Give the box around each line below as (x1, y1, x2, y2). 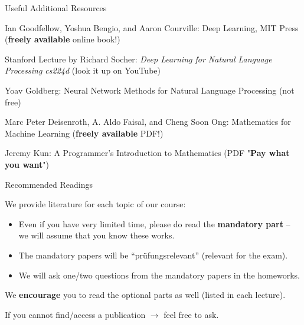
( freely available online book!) (5, 33, 120, 45)
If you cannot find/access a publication (5, 308, 146, 320)
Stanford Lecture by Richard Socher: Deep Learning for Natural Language (5, 52, 272, 65)
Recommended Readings (5, 178, 93, 190)
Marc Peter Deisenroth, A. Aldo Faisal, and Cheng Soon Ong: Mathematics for (5, 115, 291, 128)
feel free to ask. (164, 308, 219, 320)
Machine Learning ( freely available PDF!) (5, 127, 164, 139)
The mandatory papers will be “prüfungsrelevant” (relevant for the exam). (18, 248, 288, 261)
